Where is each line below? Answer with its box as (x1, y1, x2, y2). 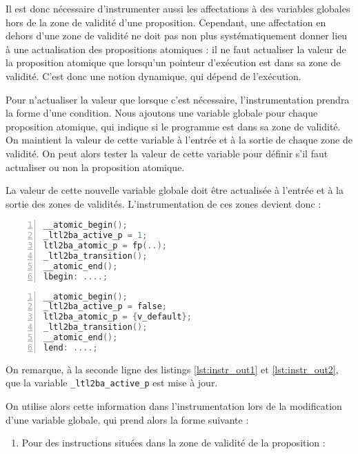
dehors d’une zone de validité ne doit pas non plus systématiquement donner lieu (6, 28, 348, 43)
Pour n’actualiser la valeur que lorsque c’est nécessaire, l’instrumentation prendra (6, 92, 350, 106)
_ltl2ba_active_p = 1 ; (43, 230, 148, 241)
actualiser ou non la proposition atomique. (6, 159, 185, 174)
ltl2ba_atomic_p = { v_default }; (43, 312, 192, 322)
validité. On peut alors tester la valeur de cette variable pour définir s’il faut (6, 146, 328, 160)
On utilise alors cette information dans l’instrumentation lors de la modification (6, 399, 342, 413)
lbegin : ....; (43, 271, 108, 282)
